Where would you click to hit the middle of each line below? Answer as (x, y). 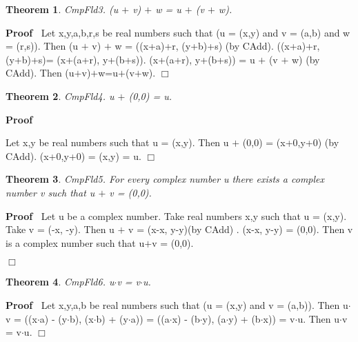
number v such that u (50, 192)
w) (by (306, 59)
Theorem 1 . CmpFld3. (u (62, 9)
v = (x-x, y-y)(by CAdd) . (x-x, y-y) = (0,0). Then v (241, 229)
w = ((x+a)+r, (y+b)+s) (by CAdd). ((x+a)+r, (217, 46)
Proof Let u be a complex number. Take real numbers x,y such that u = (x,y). (176, 215)
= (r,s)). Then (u (42, 46)
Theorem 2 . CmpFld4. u (60, 95)
